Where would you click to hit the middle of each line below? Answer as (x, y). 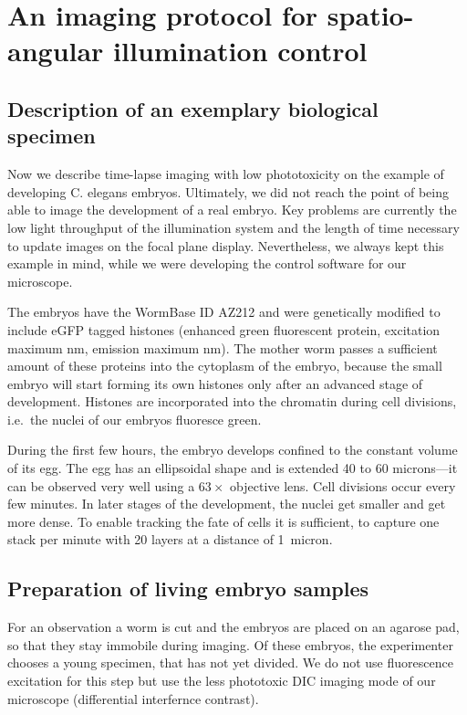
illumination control (240, 51)
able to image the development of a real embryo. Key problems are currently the (232, 210)
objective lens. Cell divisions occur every (343, 485)
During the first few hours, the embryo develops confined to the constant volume (233, 450)
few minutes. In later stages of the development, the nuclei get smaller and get (227, 504)
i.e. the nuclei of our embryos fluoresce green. (135, 419)
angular (56, 51)
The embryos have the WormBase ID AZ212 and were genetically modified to (224, 312)
